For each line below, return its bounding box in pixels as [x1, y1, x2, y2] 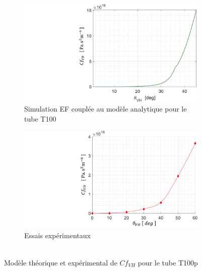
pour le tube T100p [138, 257, 198, 267]
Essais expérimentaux [24, 230, 91, 241]
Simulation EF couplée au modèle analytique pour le [24, 103, 187, 114]
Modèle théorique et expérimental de [4, 257, 117, 267]
